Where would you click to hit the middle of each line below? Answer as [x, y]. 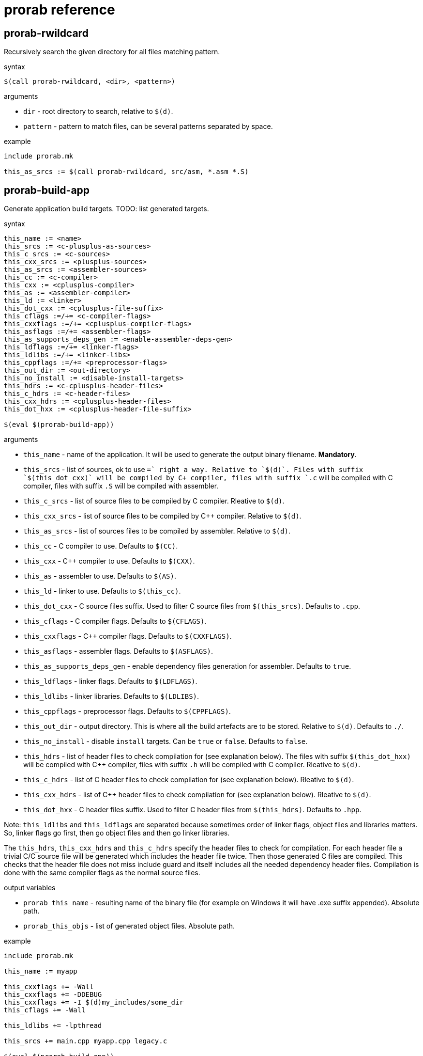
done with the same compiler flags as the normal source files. [102, 873]
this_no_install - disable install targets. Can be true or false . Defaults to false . [166, 741]
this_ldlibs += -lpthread [53, 1026]
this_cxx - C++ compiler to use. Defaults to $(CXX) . [109, 561]
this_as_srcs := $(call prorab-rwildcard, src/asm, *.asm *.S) [126, 172]
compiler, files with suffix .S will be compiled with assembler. [121, 486]
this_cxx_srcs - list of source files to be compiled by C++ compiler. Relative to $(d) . [162, 516]
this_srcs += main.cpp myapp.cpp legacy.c [86, 1041]
